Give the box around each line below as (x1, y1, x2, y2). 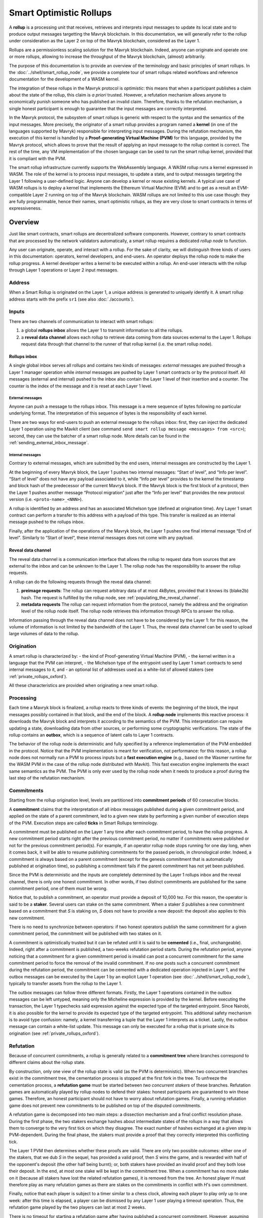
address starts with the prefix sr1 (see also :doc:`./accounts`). (9, 296, 134, 302)
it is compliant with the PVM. (9, 155, 67, 161)
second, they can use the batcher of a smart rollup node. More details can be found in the (9, 433, 189, 438)
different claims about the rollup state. (9, 1060, 85, 1066)
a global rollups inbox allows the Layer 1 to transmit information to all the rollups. (21, 327, 183, 333)
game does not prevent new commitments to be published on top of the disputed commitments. (9, 1103, 202, 1108)
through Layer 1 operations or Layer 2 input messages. (9, 267, 119, 273)
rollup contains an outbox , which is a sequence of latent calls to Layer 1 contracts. (9, 732, 174, 738)
